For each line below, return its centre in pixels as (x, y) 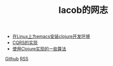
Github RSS (17, 59)
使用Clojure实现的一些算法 (39, 49)
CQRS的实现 (25, 43)
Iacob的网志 (83, 10)
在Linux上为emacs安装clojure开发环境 (51, 36)
